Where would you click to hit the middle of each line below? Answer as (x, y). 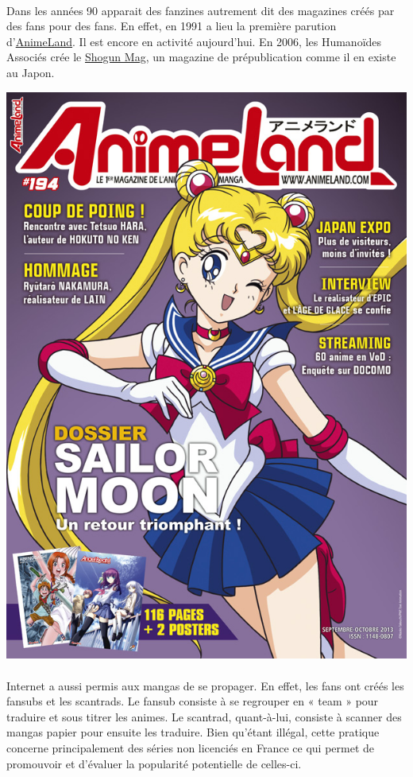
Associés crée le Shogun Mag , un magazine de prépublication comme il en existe (201, 57)
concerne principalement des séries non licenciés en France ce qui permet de (191, 748)
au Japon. (31, 72)
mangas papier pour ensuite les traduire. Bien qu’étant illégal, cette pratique (193, 732)
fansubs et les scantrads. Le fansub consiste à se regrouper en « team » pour (193, 701)
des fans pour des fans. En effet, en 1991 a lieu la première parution (172, 26)
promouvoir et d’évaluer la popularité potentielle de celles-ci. (154, 763)
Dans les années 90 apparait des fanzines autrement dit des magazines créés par (201, 10)
